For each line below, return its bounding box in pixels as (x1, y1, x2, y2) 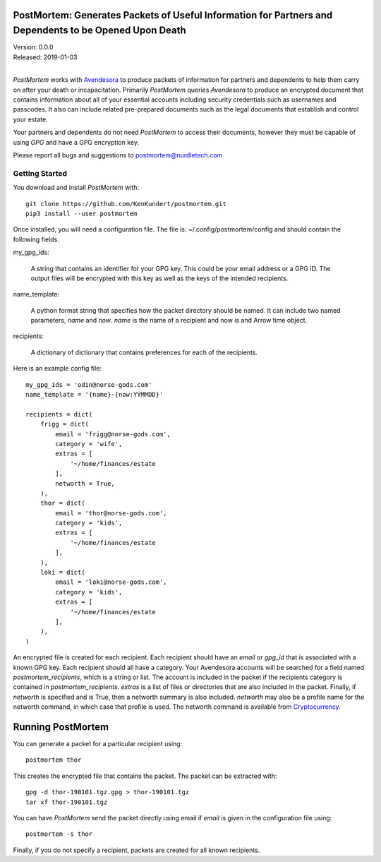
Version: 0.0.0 (13, 43, 54, 52)
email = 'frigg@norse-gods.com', (55, 430, 171, 438)
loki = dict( (40, 568, 85, 577)
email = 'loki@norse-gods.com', (55, 578, 167, 586)
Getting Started (13, 168, 67, 178)
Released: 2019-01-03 (13, 53, 78, 61)
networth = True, (55, 479, 116, 487)
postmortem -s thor (25, 830, 93, 838)
